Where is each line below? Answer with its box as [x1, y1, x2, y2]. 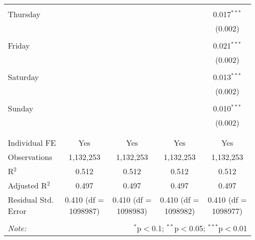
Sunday [8, 103, 33, 114]
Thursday [8, 8, 41, 20]
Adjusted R [8, 180, 47, 191]
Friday [8, 40, 30, 51]
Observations [8, 151, 52, 162]
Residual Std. [8, 194, 54, 205]
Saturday [8, 71, 39, 82]
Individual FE [8, 137, 56, 148]
